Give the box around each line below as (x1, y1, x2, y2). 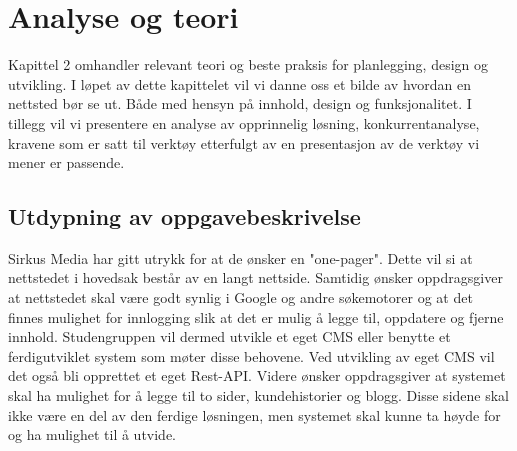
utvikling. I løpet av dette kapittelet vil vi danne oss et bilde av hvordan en (8, 73, 471, 94)
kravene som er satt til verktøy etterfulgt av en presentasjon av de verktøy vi (8, 132, 480, 153)
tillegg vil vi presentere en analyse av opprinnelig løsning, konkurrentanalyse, (8, 112, 480, 133)
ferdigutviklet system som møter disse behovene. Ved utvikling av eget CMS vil (8, 345, 495, 366)
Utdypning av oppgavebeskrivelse (8, 201, 361, 232)
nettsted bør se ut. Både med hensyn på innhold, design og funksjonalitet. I (8, 93, 472, 114)
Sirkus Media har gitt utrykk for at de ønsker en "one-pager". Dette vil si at (8, 247, 473, 268)
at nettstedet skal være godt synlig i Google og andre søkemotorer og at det (8, 287, 473, 308)
